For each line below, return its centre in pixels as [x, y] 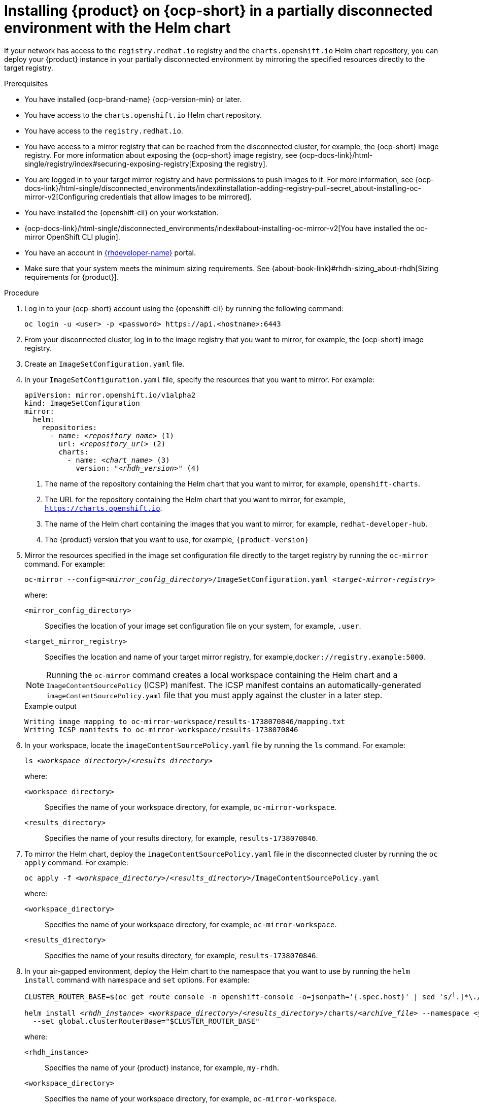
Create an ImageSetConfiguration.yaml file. [105, 364]
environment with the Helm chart [117, 28]
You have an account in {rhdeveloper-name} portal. [110, 252]
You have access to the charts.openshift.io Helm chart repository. [143, 115]
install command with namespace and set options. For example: [137, 980]
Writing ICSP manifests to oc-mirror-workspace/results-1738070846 [161, 729]
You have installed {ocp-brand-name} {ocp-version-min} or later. [133, 99]
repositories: [69, 427]
